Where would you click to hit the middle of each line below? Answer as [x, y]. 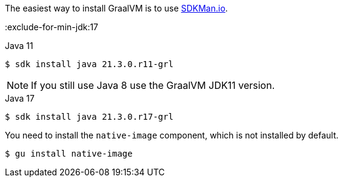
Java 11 [19, 46]
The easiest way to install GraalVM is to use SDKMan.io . [116, 8]
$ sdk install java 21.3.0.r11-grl [89, 64]
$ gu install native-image [69, 154]
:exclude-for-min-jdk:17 [52, 27]
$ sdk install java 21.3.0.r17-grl [89, 117]
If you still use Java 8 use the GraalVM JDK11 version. [153, 85]
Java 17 [20, 98]
